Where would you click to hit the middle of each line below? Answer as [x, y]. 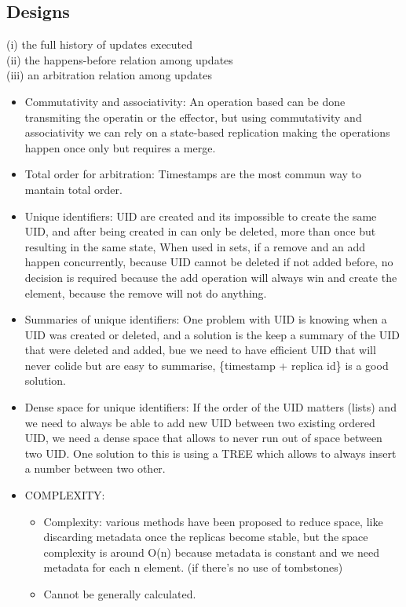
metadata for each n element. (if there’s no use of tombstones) [193, 567]
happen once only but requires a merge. [120, 147]
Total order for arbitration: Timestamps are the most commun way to [193, 174]
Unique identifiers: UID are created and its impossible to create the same [201, 216]
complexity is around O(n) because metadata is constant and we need [211, 552]
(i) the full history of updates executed [100, 44]
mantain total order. [73, 189]
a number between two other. [95, 468]
